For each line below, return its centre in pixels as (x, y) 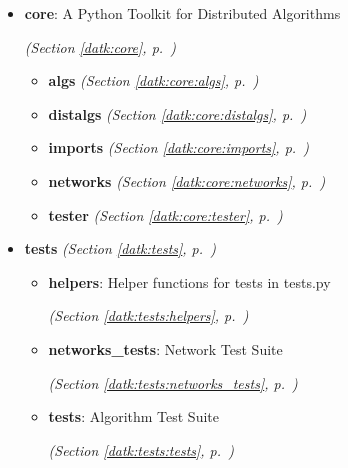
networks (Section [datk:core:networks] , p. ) (187, 180)
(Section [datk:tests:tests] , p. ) (141, 449)
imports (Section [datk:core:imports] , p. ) (178, 147)
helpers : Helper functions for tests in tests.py (189, 281)
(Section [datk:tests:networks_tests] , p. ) (173, 382)
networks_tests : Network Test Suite (165, 348)
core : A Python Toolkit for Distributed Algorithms (182, 13)
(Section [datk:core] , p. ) (100, 46)
